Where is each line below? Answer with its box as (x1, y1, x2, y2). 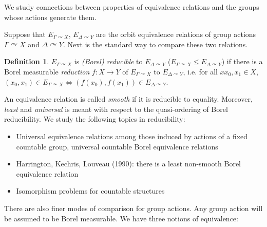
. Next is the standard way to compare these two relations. (63, 39, 248, 49)
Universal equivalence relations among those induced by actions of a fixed (16, 130, 248, 141)
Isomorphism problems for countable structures (16, 185, 165, 196)
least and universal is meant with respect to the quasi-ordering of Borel (4, 103, 228, 114)
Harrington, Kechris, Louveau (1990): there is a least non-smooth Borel (16, 158, 241, 169)
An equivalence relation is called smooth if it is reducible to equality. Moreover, (4, 93, 253, 104)
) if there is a (221, 56, 263, 67)
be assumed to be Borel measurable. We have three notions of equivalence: (4, 213, 238, 223)
